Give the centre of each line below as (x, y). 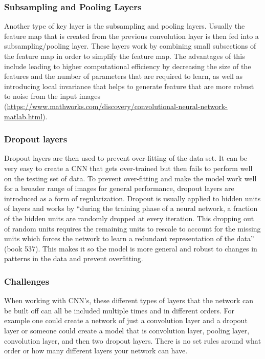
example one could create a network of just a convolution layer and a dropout (126, 320)
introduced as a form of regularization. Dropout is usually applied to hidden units (132, 198)
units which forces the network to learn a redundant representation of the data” (129, 238)
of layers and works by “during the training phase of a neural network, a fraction (131, 208)
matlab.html (24, 116)
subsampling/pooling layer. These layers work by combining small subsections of (130, 46)
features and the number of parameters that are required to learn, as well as (124, 76)
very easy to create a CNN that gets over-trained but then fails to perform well (128, 168)
